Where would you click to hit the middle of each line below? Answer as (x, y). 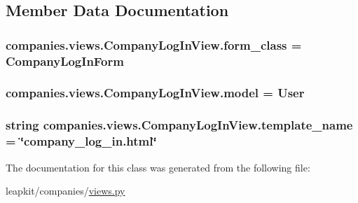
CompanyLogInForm (65, 61)
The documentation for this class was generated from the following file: (158, 167)
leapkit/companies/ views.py (66, 191)
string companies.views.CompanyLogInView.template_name (179, 125)
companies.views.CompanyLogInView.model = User (155, 93)
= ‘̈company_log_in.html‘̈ (81, 141)
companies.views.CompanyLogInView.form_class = (154, 44)
